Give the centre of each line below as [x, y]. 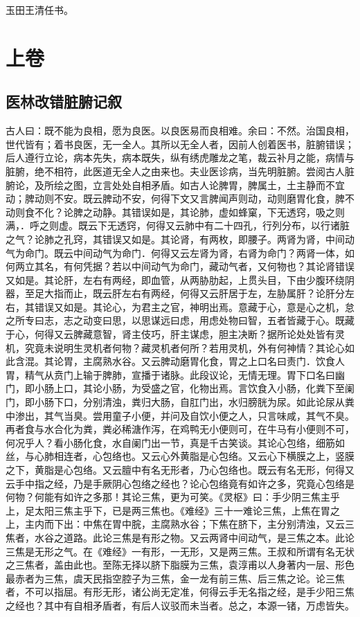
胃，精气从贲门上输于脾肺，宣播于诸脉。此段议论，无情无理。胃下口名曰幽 [175, 374]
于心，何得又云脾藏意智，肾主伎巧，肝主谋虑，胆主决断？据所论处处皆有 [170, 334]
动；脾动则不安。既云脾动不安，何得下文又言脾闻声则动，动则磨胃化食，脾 [175, 198]
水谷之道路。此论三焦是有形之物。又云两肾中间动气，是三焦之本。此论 [194, 537]
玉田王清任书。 [39, 10]
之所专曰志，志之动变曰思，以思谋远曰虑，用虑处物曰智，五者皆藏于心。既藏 [180, 320]
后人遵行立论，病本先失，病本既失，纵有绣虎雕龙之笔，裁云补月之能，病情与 [180, 158]
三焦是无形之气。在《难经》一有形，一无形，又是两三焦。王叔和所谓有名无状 [180, 551]
